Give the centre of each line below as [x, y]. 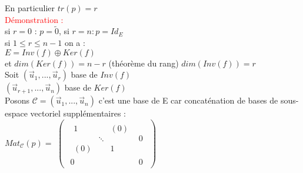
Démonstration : [34, 19]
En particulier [30, 8]
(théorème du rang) [144, 63]
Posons [17, 100]
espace [16, 113]
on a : [75, 42]
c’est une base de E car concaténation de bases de [188, 100]
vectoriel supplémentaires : [78, 113]
